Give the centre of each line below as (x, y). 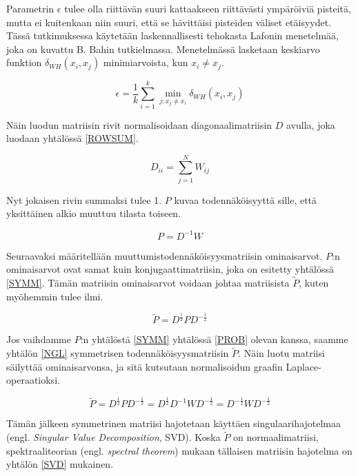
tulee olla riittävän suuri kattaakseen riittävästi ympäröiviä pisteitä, (208, 8)
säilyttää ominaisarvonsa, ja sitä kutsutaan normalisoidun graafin (145, 366)
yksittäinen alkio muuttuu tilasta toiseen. (94, 213)
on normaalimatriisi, (276, 437)
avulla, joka (311, 124)
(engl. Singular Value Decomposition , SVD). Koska (113, 437)
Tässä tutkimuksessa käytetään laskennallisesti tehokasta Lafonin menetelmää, (173, 35)
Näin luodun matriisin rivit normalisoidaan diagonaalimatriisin (139, 124)
